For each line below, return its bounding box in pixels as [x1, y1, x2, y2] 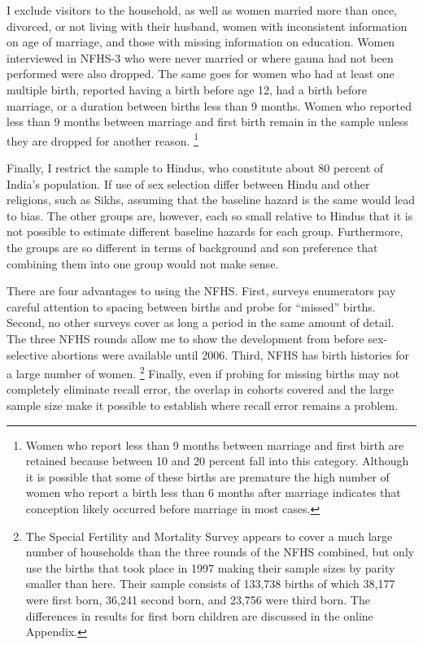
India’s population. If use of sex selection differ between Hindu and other [7, 175, 370, 192]
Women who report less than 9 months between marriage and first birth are [25, 436, 404, 453]
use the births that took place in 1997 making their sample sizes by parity [25, 559, 395, 576]
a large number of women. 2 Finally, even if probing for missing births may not [7, 363, 400, 381]
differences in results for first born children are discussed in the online [25, 607, 373, 624]
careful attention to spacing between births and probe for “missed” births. [7, 298, 376, 315]
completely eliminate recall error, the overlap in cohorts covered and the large [7, 381, 394, 398]
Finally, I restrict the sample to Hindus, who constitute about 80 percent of [7, 159, 384, 176]
